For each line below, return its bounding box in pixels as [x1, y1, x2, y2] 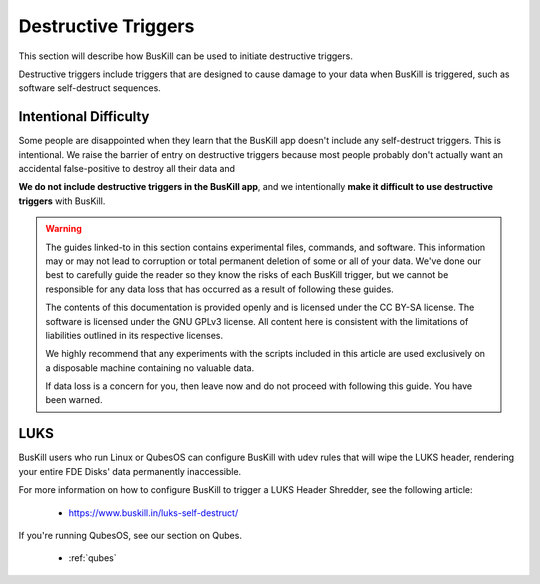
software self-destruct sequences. [18, 82, 162, 94]
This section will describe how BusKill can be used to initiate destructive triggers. [18, 50, 354, 62]
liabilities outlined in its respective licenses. [45, 329, 224, 341]
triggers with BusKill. [18, 195, 106, 207]
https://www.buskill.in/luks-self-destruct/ [68, 506, 239, 519]
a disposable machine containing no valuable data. [45, 361, 255, 374]
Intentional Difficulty [18, 108, 150, 125]
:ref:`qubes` [68, 552, 117, 564]
